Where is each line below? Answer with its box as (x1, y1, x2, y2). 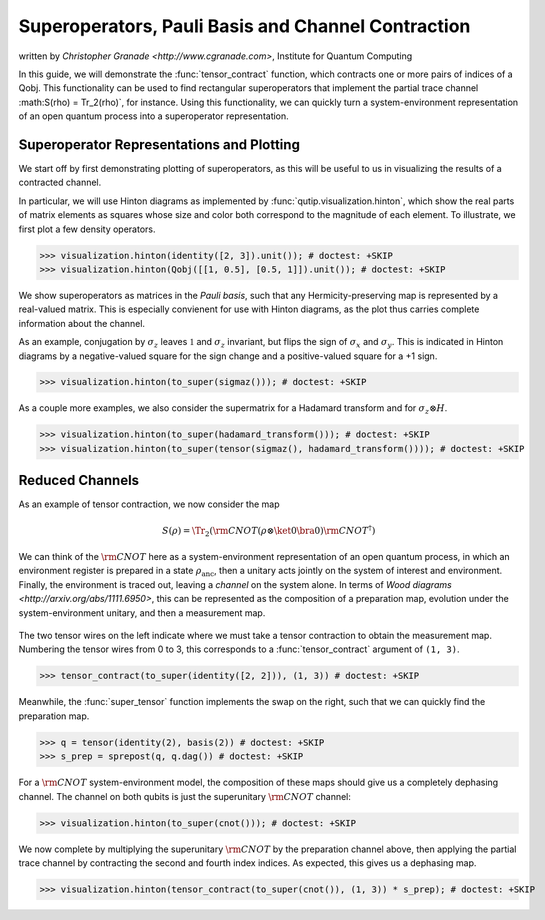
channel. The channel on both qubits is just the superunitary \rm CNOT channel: (18, 790, 352, 802)
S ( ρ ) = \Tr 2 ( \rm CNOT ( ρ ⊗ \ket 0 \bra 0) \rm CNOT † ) (161, 523, 376, 539)
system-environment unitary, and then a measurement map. (18, 606, 266, 619)
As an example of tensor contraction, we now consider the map (18, 498, 280, 510)
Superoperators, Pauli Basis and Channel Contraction (18, 15, 471, 37)
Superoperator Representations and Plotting (18, 136, 300, 153)
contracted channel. (18, 176, 102, 189)
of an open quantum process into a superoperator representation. (18, 110, 289, 122)
